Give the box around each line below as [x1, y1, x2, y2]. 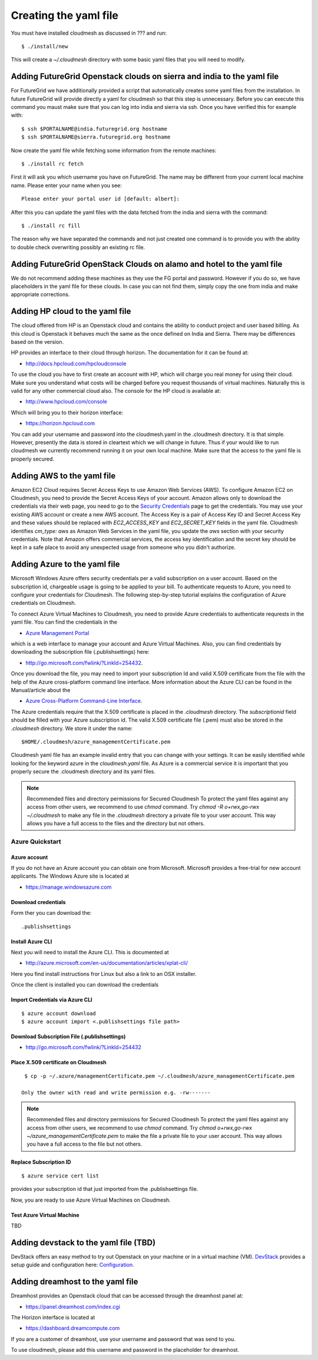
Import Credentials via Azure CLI [11, 996, 92, 1004]
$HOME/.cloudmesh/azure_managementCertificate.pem [21, 738, 171, 745]
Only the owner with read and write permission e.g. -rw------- [21, 1089, 211, 1096]
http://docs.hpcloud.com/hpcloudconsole [25, 360, 127, 367]
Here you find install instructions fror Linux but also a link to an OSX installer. [11, 970, 197, 977]
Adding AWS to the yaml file [11, 471, 116, 481]
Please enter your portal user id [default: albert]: [21, 196, 180, 203]
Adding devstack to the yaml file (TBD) [11, 1237, 156, 1248]
